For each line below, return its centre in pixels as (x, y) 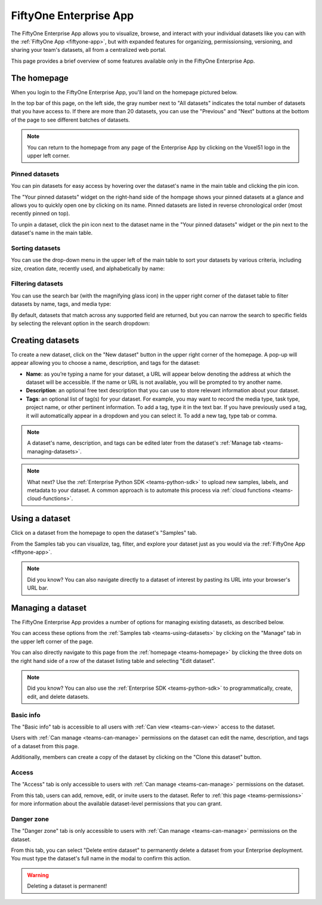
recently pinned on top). (41, 213)
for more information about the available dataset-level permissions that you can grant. (117, 804)
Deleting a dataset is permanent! (67, 886)
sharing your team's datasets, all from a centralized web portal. (89, 50)
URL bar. (38, 588)
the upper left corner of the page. (52, 641)
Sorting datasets (36, 248)
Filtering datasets (37, 284)
